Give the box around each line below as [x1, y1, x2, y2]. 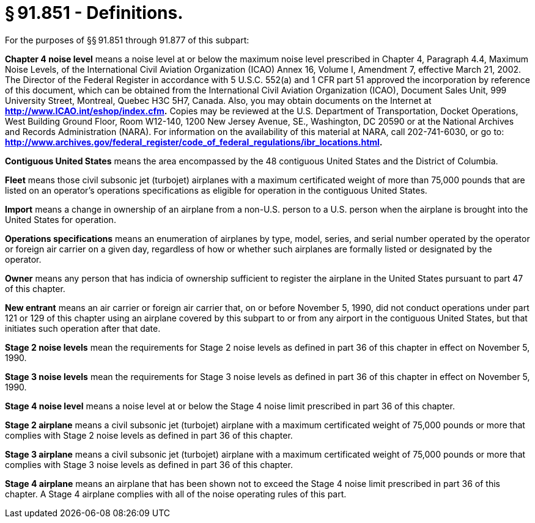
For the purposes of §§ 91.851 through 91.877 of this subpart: [5, 34, 249, 45]
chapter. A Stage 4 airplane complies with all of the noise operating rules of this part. [5, 488, 347, 499]
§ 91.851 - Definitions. [5, 2, 183, 23]
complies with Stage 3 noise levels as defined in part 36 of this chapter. [5, 459, 293, 470]
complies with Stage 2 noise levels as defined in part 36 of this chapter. [5, 430, 293, 441]
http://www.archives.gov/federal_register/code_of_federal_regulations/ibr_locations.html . [5, 136, 383, 147]
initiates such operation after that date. [5, 323, 161, 334]
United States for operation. [5, 214, 116, 225]
